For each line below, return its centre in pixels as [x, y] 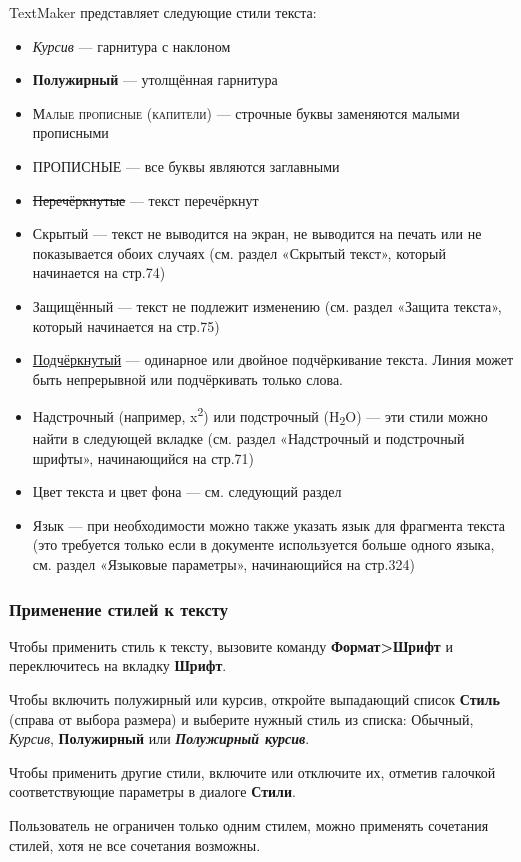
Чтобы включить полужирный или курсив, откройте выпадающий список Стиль [254, 699]
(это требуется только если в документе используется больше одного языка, [263, 544]
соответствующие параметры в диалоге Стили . [152, 791]
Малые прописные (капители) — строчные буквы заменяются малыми [246, 112]
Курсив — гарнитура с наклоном [131, 45]
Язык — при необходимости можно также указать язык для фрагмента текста [268, 524]
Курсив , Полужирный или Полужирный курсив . [159, 738]
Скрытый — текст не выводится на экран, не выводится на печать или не [257, 233]
